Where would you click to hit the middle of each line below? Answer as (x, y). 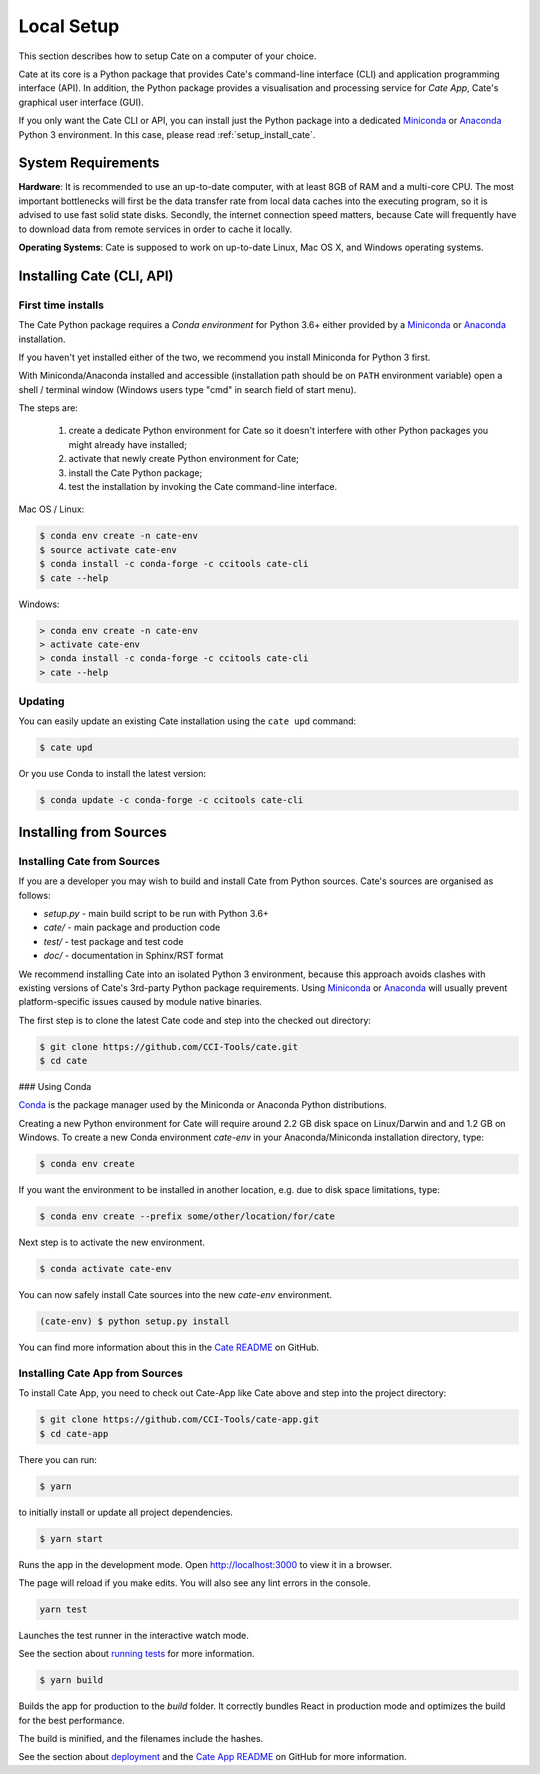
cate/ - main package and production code (132, 927)
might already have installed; (127, 444)
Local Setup (69, 26)
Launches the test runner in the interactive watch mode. (134, 1635)
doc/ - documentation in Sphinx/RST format (133, 956)
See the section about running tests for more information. (136, 1654)
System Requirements (89, 163)
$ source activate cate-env (108, 549)
